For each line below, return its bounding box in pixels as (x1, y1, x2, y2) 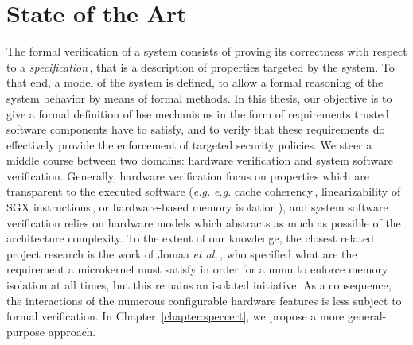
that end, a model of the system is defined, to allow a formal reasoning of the (6, 74, 384, 91)
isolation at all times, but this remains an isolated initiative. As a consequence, (6, 277, 392, 293)
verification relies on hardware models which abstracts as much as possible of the (6, 214, 401, 231)
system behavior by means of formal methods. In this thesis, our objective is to (6, 89, 392, 106)
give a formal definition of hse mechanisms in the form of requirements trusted (6, 105, 389, 122)
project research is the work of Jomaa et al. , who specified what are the (6, 245, 357, 262)
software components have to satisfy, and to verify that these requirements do (6, 121, 385, 138)
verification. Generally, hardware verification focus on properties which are (6, 167, 369, 184)
